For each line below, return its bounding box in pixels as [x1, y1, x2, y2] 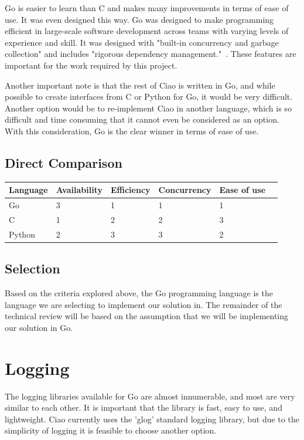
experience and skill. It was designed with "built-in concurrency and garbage [5, 36, 279, 48]
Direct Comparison [5, 153, 122, 171]
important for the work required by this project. [5, 59, 177, 71]
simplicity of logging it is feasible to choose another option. [5, 424, 217, 436]
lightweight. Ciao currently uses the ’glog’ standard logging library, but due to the [5, 412, 299, 425]
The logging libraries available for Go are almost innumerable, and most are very [5, 390, 295, 402]
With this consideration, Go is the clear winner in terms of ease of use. [5, 124, 259, 137]
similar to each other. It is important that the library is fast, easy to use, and [5, 401, 282, 414]
